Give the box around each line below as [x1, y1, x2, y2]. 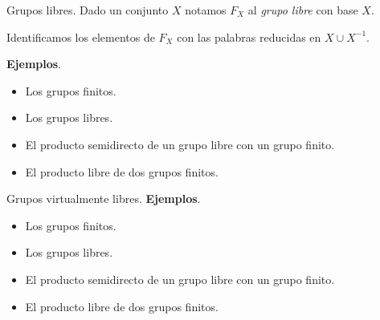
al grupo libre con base [247, 2, 358, 18]
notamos [185, 2, 227, 18]
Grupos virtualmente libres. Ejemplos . [6, 190, 201, 207]
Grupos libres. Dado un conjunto [6, 2, 169, 18]
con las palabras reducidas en [177, 28, 321, 45]
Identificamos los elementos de [6, 28, 155, 45]
